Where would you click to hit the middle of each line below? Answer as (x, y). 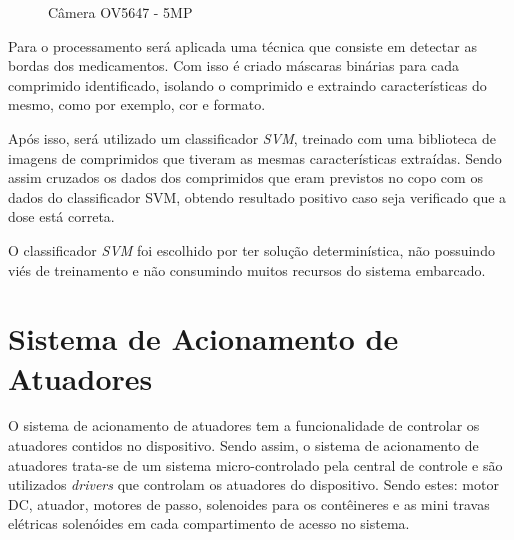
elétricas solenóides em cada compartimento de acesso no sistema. (209, 523)
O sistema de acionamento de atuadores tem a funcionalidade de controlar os (244, 425)
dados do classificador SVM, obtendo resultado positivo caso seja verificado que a (257, 196)
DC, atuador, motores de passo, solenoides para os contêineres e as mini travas (249, 503)
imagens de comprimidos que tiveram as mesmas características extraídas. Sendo (255, 157)
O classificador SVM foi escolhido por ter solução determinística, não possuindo (251, 249)
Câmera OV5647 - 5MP (120, 12)
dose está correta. (61, 216)
